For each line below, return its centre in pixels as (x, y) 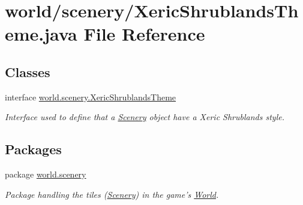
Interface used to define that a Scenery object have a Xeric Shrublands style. (145, 117)
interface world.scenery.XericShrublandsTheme (91, 97)
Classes (28, 71)
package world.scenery (46, 174)
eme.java (41, 34)
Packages (33, 149)
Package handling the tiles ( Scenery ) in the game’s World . (112, 194)
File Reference (144, 34)
